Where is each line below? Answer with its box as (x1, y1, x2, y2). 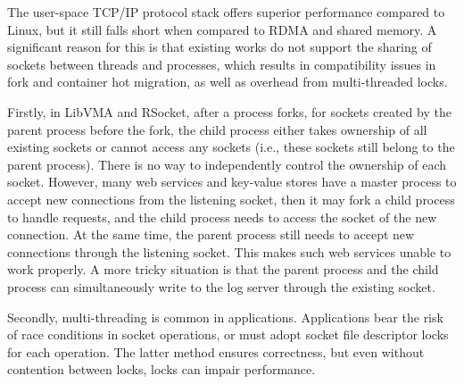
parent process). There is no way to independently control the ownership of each (7, 154, 447, 173)
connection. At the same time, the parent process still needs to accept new (7, 225, 415, 244)
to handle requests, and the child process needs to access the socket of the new (7, 207, 437, 226)
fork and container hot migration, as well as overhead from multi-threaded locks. (7, 72, 448, 91)
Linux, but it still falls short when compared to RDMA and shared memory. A (7, 20, 437, 38)
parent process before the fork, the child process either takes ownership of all (7, 120, 427, 138)
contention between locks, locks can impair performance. (7, 360, 316, 379)
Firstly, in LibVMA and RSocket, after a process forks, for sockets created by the (7, 102, 452, 121)
